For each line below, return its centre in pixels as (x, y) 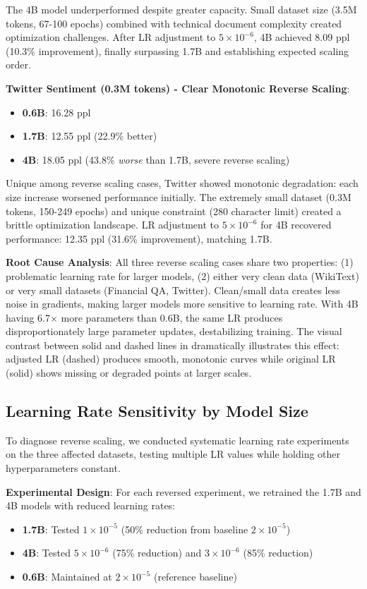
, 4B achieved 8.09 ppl (302, 37)
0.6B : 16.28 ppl (56, 112)
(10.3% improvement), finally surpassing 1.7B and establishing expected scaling (178, 50)
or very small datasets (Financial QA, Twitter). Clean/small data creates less (173, 290)
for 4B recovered (296, 225)
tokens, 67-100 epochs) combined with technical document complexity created (174, 23)
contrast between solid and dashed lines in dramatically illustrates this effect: (173, 345)
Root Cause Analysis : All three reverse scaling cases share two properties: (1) (180, 262)
